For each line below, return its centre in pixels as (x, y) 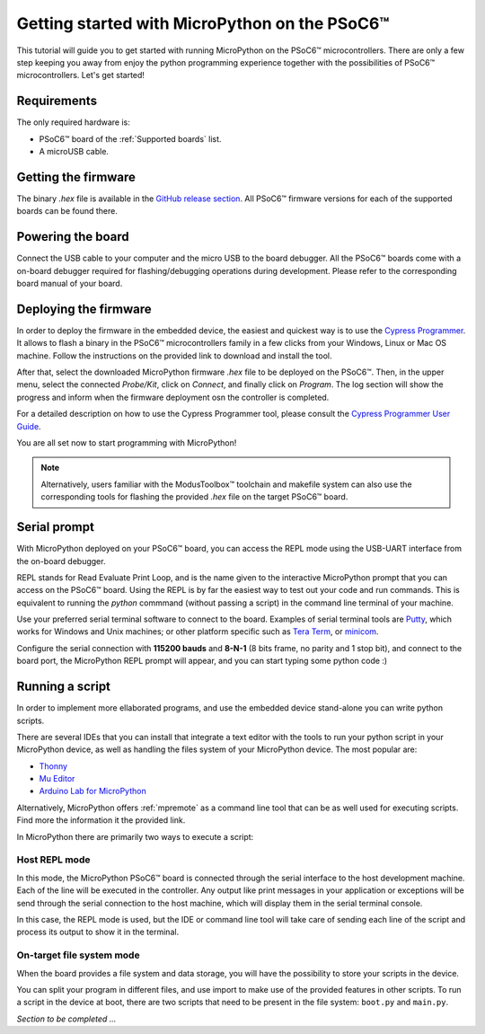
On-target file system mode (78, 955)
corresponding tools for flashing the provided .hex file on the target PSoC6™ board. (194, 497)
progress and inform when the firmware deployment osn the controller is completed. (173, 397)
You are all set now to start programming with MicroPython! (127, 443)
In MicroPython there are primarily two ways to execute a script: (135, 836)
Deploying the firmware (84, 309)
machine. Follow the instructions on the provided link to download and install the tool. (174, 356)
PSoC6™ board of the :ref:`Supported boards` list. (130, 138)
